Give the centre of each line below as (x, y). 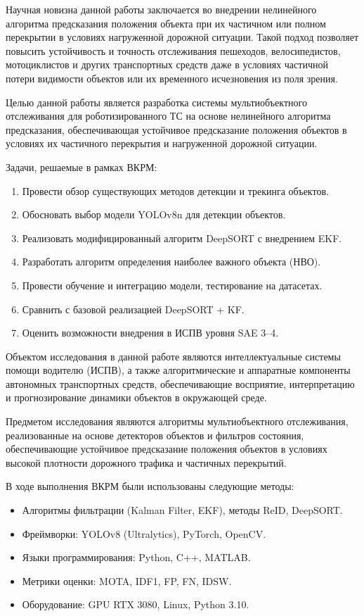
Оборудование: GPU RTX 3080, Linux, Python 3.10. (136, 604)
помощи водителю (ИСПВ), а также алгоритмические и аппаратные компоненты (178, 370)
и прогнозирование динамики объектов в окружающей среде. (136, 397)
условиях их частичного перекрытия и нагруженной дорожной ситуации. (162, 143)
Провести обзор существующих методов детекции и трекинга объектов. (175, 190)
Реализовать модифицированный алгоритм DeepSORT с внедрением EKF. (182, 238)
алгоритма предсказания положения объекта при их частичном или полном (166, 23)
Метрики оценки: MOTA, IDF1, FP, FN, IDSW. (127, 580)
